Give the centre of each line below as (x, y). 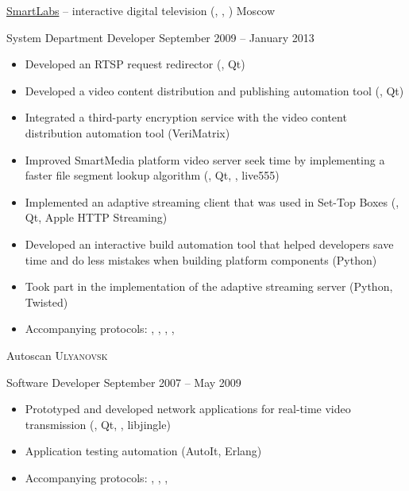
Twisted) (46, 302)
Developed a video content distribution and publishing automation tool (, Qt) (214, 90)
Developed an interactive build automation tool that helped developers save (209, 244)
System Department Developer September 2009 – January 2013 (160, 37)
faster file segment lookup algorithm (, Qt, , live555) (152, 175)
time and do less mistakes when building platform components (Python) (201, 259)
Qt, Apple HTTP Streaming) (96, 217)
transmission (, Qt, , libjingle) (98, 424)
